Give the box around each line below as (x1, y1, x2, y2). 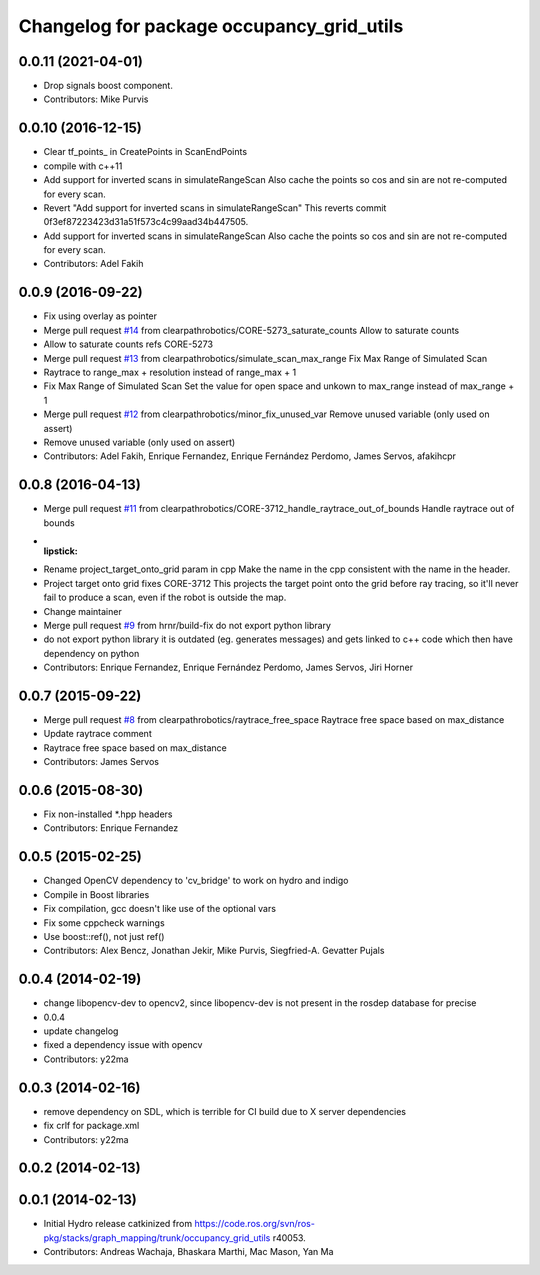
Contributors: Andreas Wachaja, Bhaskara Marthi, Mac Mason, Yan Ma (43, 1246, 334, 1258)
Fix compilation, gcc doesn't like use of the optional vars (43, 903, 277, 915)
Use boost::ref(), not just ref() (43, 930, 165, 942)
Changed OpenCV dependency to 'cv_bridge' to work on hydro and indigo (43, 875, 349, 887)
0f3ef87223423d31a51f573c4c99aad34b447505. (43, 216, 249, 228)
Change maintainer (43, 605, 122, 617)
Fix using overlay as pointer (43, 310, 158, 322)
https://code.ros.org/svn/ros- (194, 1218, 315, 1230)
